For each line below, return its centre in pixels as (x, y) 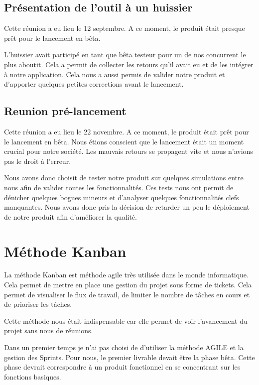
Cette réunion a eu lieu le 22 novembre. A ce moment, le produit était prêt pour (127, 131)
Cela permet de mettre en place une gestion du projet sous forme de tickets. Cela (128, 285)
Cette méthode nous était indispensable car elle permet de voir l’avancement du (126, 321)
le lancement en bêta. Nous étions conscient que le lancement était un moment (124, 141)
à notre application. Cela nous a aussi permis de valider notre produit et (115, 74)
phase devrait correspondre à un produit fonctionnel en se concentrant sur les (122, 367)
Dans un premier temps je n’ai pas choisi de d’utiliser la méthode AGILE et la (124, 347)
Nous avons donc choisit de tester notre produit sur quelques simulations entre (124, 178)
